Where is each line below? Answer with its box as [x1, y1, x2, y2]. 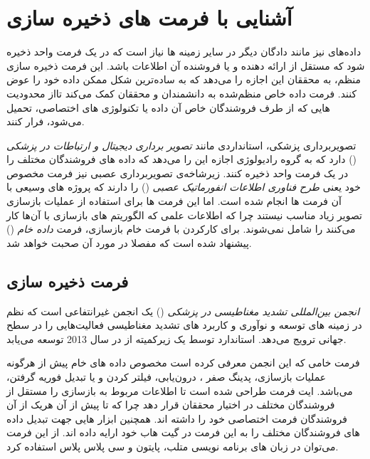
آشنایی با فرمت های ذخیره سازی [6, 3, 292, 32]
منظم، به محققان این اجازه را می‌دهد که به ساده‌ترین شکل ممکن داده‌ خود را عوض [6, 72, 361, 87]
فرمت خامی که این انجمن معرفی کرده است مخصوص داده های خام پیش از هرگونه [6, 355, 360, 370]
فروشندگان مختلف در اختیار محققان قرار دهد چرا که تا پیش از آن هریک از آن [6, 397, 335, 412]
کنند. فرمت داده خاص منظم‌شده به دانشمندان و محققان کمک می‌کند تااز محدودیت [6, 85, 357, 100]
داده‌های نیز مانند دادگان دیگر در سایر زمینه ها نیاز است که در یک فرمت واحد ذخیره [6, 44, 361, 59]
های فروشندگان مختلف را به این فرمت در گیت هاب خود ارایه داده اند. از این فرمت [6, 425, 360, 440]
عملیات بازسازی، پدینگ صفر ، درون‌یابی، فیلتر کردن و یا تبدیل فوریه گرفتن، [6, 369, 327, 384]
